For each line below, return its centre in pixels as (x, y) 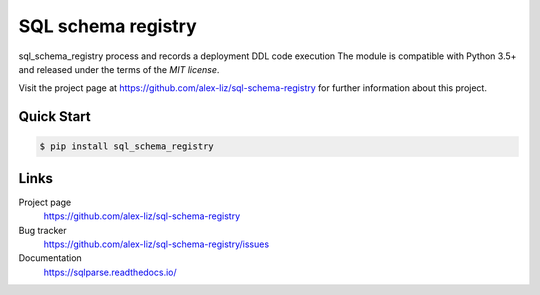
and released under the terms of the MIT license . (119, 69)
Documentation (50, 258)
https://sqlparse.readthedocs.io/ (110, 272)
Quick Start (54, 116)
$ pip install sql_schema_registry (126, 146)
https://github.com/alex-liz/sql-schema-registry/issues (156, 244)
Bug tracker (42, 230)
